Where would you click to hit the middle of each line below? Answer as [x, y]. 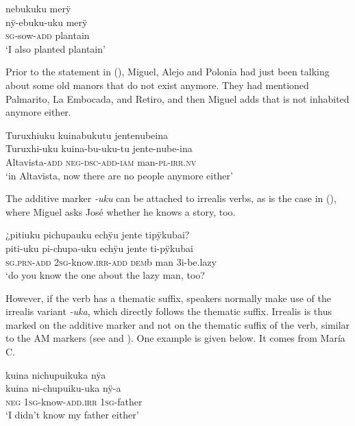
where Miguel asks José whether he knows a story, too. [121, 211]
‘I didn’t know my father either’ [72, 415]
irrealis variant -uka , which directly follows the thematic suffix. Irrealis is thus [169, 311]
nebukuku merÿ [38, 8]
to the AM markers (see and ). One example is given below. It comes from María [175, 338]
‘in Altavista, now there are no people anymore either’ [119, 175]
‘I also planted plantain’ [56, 48]
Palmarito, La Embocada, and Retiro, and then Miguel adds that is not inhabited [177, 98]
